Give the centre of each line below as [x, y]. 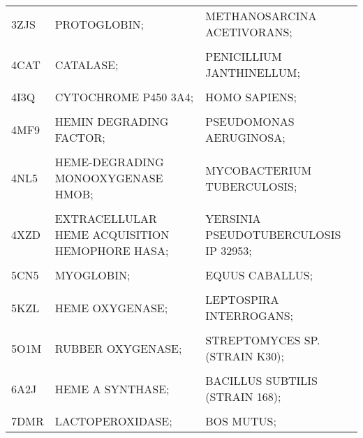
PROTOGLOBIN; [99, 24]
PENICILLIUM [244, 56]
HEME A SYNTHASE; [112, 388]
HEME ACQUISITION [112, 234]
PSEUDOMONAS [250, 121]
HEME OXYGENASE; [111, 307]
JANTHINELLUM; [253, 72]
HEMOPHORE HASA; [112, 250]
